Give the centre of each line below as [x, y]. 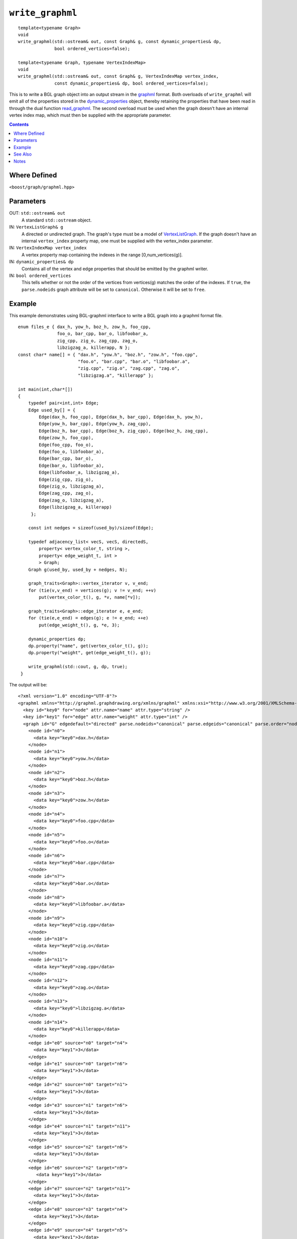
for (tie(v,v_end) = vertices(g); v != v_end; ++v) [92, 590]
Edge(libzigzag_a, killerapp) [75, 507]
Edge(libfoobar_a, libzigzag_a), [79, 473]
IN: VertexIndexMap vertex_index [48, 248]
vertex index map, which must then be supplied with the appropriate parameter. [90, 115]
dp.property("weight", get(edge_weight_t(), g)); [89, 653]
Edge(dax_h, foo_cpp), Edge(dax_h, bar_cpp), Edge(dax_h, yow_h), [121, 417]
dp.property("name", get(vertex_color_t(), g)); [88, 646]
